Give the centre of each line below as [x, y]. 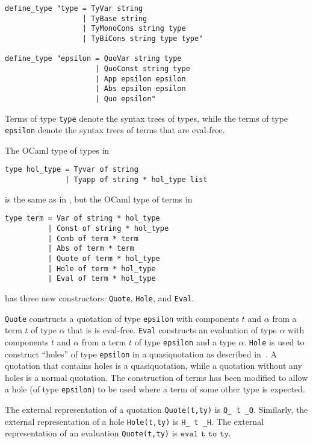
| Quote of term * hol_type [104, 259]
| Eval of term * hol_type [102, 279]
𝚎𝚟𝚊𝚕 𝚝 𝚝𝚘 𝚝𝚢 [204, 434]
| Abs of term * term [91, 249]
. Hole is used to [274, 341]
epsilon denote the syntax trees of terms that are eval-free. [115, 130]
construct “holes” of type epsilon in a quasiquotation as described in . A [141, 353]
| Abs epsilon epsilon [141, 89]
